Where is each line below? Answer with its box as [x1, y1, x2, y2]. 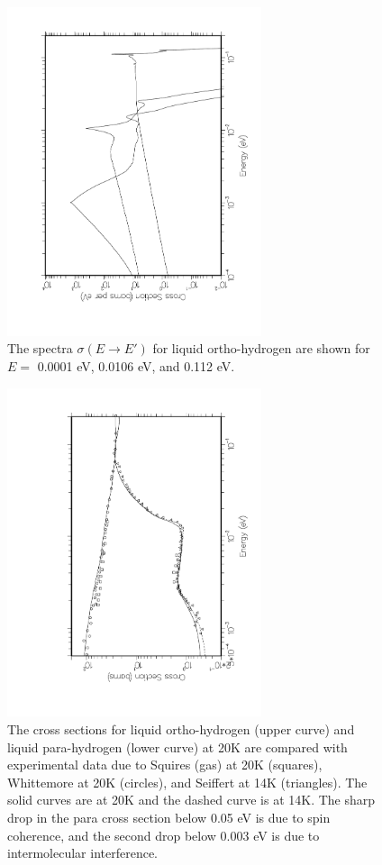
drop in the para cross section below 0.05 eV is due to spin [7, 807, 331, 826]
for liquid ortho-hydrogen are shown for [152, 339, 370, 358]
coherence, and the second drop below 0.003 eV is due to [7, 825, 320, 844]
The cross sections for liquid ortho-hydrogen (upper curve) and [7, 719, 355, 738]
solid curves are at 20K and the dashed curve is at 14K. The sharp [7, 790, 376, 809]
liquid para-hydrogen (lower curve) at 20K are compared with [7, 737, 348, 756]
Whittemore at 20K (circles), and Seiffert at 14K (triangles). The [7, 772, 368, 791]
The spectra [7, 339, 73, 358]
